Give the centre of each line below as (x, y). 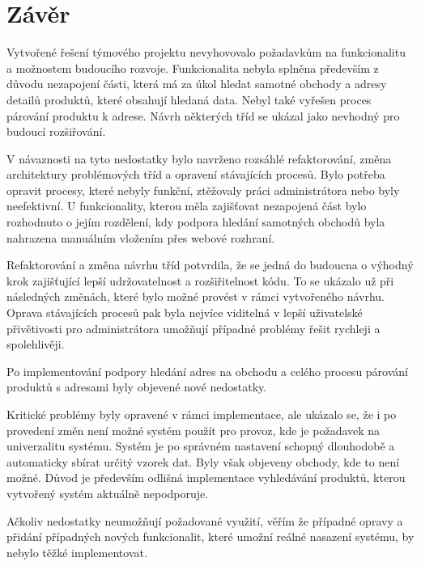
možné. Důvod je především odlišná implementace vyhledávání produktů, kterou (206, 477)
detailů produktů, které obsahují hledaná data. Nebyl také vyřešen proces (189, 99)
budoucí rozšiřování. (56, 131)
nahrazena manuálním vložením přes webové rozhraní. (141, 237)
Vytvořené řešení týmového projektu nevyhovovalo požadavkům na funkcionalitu (206, 52)
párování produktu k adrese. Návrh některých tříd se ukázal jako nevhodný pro (203, 115)
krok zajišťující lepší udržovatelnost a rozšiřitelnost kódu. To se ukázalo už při (200, 280)
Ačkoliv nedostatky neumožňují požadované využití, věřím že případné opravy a (205, 520)
